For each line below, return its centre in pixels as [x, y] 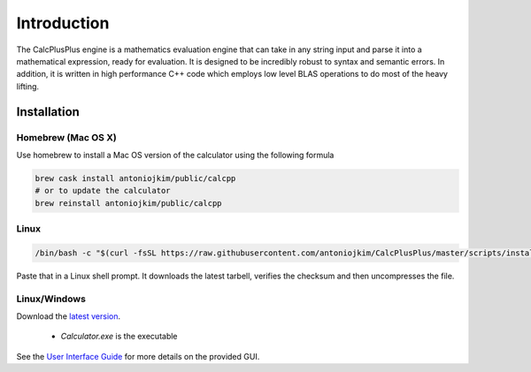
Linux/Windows [51, 299]
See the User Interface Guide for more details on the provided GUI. [138, 356]
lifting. [28, 86]
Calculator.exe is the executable [119, 337]
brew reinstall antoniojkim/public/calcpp [128, 203]
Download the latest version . [69, 316]
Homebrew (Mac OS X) [66, 137]
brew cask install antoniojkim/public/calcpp [135, 178]
